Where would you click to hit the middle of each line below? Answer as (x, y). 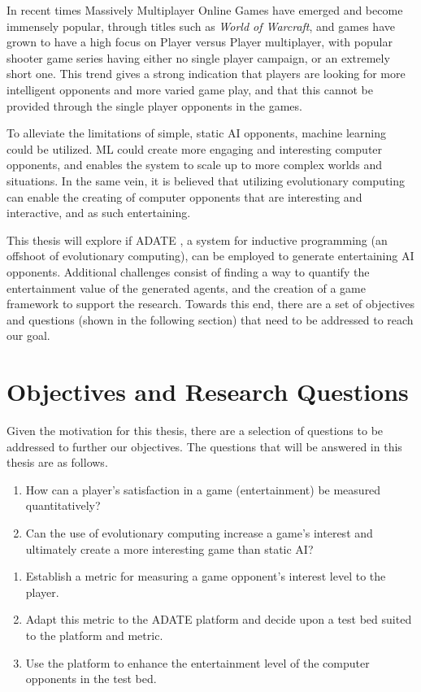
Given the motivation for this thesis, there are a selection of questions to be (195, 430)
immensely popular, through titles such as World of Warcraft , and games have (201, 26)
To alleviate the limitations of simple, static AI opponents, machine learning (197, 133)
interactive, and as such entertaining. (99, 213)
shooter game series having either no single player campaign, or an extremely (198, 57)
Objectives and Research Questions (208, 392)
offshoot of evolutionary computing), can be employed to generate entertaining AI (210, 256)
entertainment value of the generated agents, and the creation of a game (186, 287)
